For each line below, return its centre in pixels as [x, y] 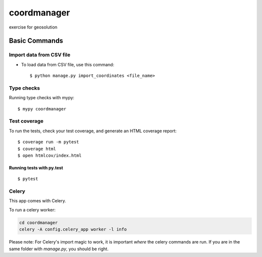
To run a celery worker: [32, 210]
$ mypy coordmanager [42, 109]
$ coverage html [37, 149]
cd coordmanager [39, 222]
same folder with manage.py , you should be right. [59, 249]
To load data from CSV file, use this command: [68, 64]
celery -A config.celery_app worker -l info [73, 229]
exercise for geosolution [33, 27]
